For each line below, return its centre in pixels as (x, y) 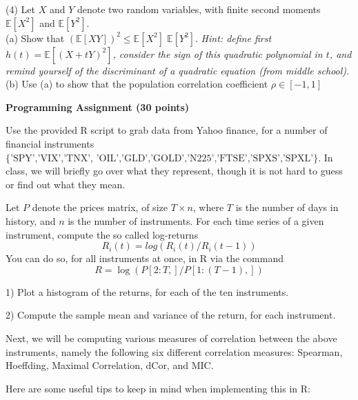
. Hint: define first (233, 38)
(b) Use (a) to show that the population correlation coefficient (137, 84)
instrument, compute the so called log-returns (102, 234)
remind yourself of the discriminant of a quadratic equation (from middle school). (178, 70)
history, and (31, 220)
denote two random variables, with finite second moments (199, 9)
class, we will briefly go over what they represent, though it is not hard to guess (174, 171)
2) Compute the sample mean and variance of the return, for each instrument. (171, 315)
